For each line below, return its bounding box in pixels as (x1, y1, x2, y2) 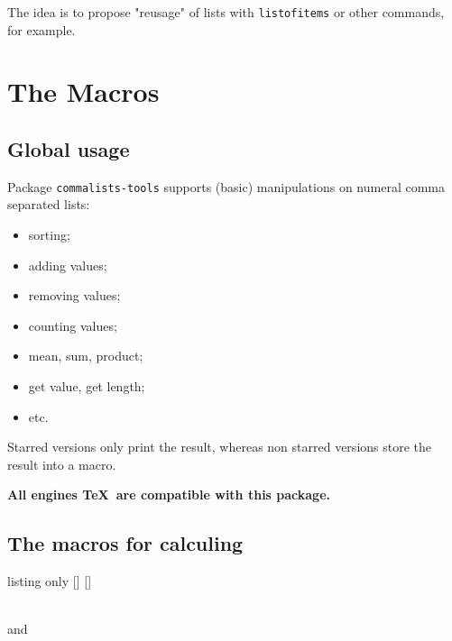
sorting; (28, 225, 70, 244)
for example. (7, 20, 76, 39)
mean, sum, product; (28, 346, 143, 365)
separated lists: (7, 195, 90, 214)
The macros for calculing (7, 529, 244, 557)
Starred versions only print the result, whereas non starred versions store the (7, 437, 432, 456)
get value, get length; (28, 377, 145, 396)
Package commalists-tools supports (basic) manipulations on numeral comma (7, 177, 445, 196)
